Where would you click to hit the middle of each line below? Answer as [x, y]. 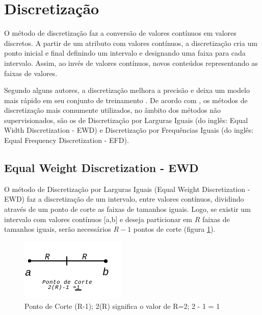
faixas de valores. [31, 73]
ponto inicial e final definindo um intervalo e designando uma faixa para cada [125, 53]
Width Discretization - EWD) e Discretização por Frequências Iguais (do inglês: [129, 130]
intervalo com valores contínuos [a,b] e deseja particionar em [98, 219]
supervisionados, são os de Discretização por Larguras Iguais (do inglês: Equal [126, 120]
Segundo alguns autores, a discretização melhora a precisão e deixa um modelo [127, 90]
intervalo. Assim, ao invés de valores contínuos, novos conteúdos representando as [131, 63]
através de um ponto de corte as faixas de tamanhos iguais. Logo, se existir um [127, 209]
